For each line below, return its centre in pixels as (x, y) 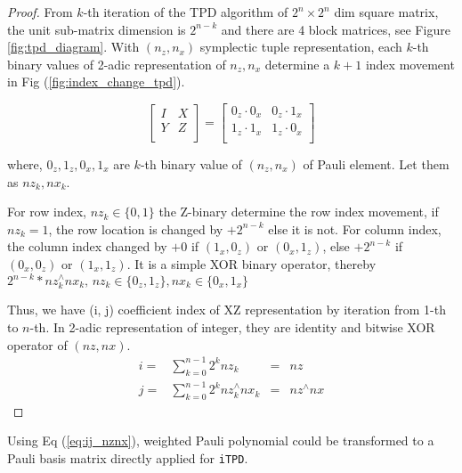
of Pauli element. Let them (376, 163)
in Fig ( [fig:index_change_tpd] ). (96, 82)
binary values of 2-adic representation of (117, 64)
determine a (297, 64)
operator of (37, 344)
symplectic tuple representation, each (301, 47)
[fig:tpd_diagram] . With (73, 47)
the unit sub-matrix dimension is (97, 29)
